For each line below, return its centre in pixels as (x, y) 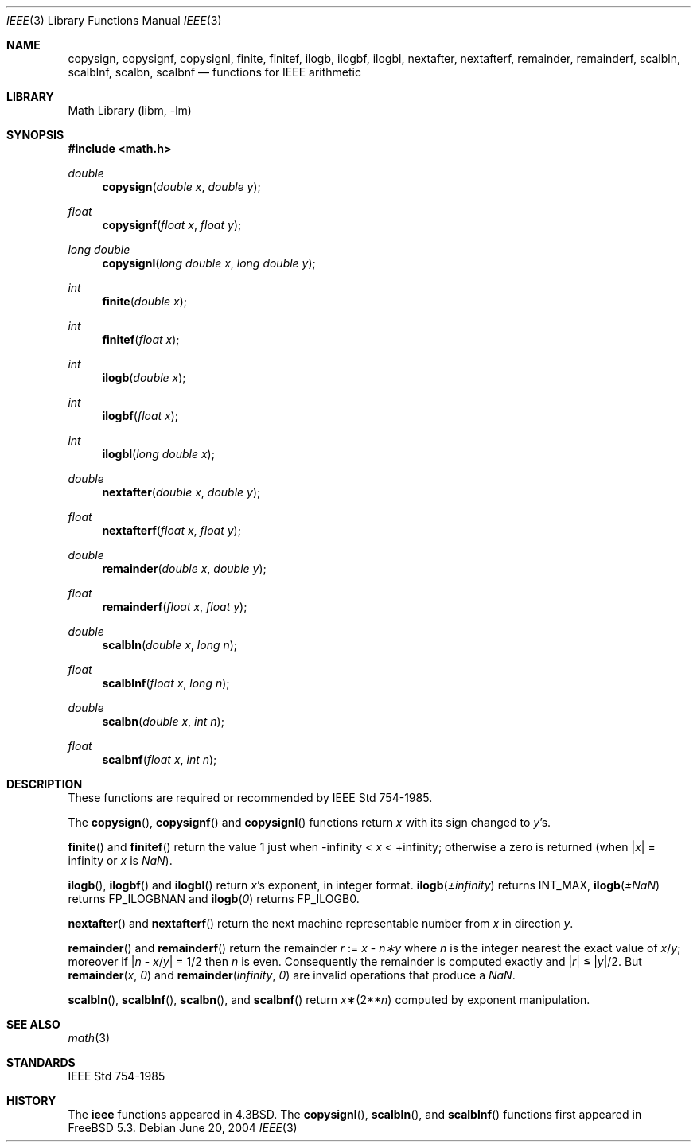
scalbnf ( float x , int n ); (160, 759)
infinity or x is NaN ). (120, 860)
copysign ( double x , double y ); (181, 187)
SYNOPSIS (35, 135)
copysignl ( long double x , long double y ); (209, 263)
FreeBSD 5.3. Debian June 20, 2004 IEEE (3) (183, 1128)
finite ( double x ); (145, 301)
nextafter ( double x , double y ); (181, 492)
